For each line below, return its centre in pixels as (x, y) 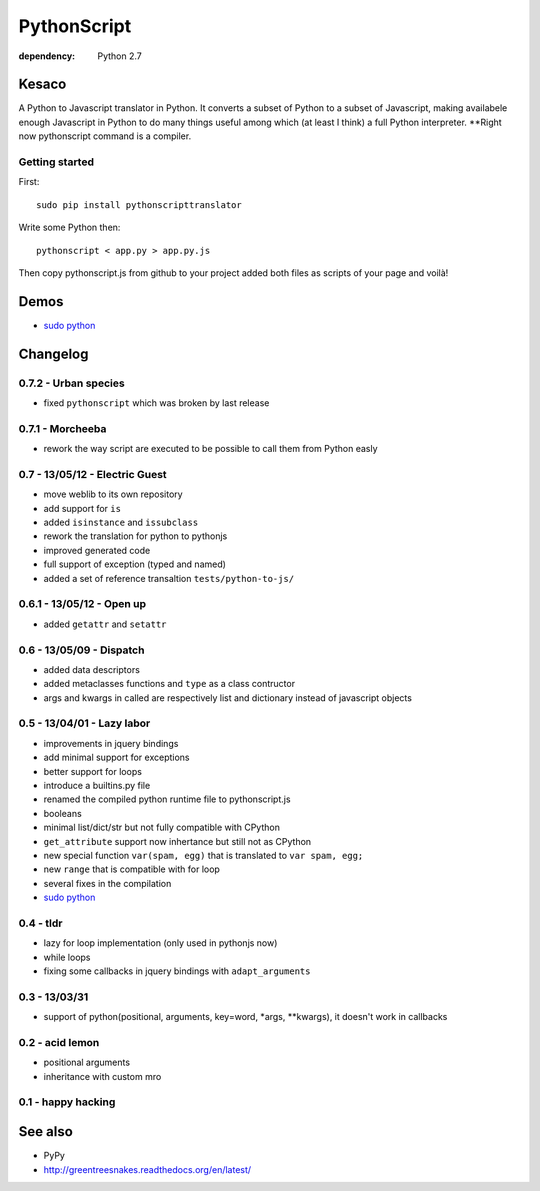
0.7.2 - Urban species (71, 383)
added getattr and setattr (105, 624)
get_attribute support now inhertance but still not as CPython (177, 841)
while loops (67, 957)
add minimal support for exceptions (116, 757)
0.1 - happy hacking (67, 1102)
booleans (62, 813)
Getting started (56, 162)
